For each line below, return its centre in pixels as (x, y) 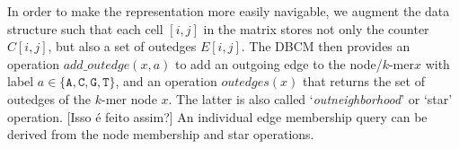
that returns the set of (364, 81)
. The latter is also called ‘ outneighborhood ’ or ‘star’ (310, 98)
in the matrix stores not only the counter (316, 28)
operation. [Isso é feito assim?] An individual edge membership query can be (217, 116)
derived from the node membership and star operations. (161, 134)
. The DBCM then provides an (326, 46)
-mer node (129, 98)
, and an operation (166, 81)
